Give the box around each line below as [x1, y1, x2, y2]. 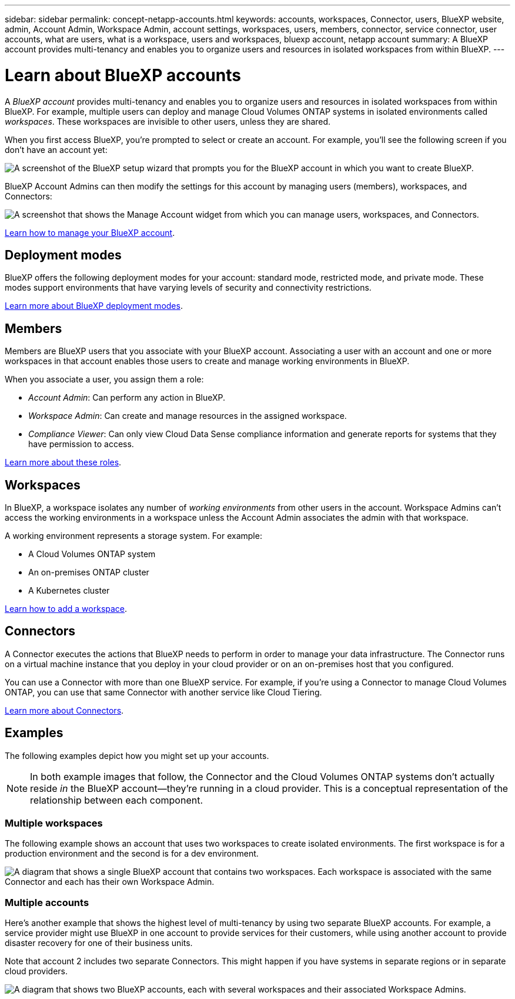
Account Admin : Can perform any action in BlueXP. [28, 392, 226, 403]
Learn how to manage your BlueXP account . [5, 227, 175, 238]
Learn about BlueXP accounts [5, 65, 241, 85]
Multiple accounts [5, 896, 89, 908]
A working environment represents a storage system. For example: [5, 531, 262, 541]
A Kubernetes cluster [28, 585, 110, 596]
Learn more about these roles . [5, 457, 122, 468]
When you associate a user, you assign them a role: [5, 374, 204, 385]
